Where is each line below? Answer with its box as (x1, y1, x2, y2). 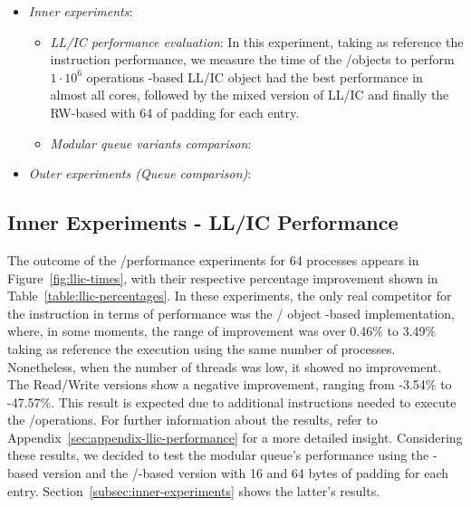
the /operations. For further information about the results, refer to (7, 410, 378, 429)
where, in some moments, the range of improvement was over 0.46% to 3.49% (7, 321, 437, 340)
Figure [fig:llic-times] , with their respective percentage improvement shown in (7, 268, 438, 287)
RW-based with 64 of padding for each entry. (50, 102, 300, 121)
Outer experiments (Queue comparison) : (28, 164, 252, 183)
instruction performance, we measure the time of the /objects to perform (50, 50, 455, 69)
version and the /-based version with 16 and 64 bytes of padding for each (42, 464, 449, 483)
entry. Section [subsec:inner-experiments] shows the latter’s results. (7, 481, 380, 500)
